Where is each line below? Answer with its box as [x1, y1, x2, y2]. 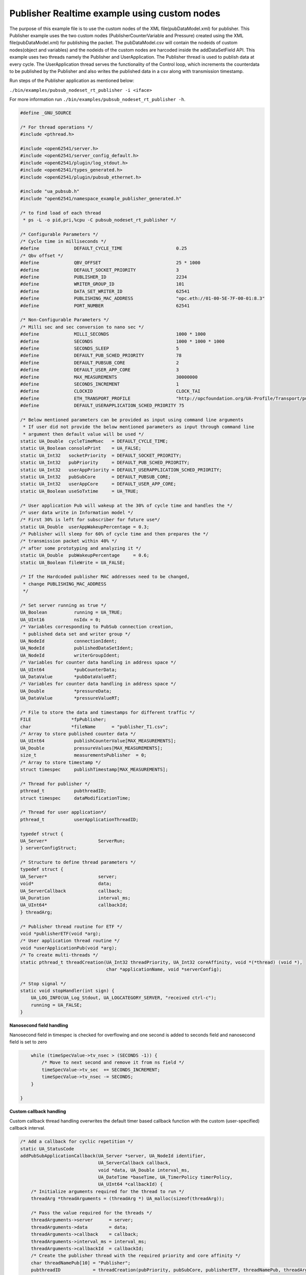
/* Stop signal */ [20, 981, 66, 986]
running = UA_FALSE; [31, 1002, 83, 1008]
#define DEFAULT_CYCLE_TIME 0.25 [20, 245, 187, 251]
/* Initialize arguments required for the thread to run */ [31, 1188, 185, 1194]
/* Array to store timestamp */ [20, 759, 101, 765]
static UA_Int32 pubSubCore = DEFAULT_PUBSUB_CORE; [20, 474, 171, 479]
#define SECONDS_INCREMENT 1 [20, 381, 179, 387]
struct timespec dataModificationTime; [20, 795, 131, 801]
